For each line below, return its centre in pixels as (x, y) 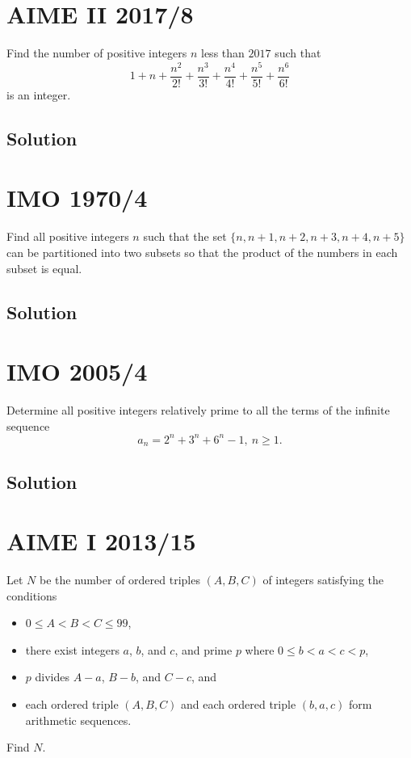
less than (223, 53)
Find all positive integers (68, 236)
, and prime (203, 649)
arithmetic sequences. (78, 720)
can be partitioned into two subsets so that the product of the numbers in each (202, 252)
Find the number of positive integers (97, 53)
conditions (32, 595)
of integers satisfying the (323, 580)
